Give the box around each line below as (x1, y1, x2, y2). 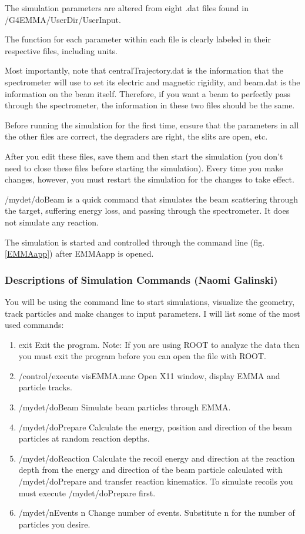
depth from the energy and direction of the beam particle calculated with (18, 463, 283, 476)
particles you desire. (18, 518, 91, 530)
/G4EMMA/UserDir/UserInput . (5, 13, 121, 25)
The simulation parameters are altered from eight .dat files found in (5, 2, 249, 14)
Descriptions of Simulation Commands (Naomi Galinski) (5, 272, 278, 287)
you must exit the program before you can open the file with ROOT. (18, 350, 266, 362)
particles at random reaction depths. (18, 432, 150, 445)
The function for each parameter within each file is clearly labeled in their (5, 33, 271, 45)
